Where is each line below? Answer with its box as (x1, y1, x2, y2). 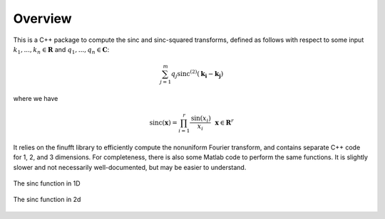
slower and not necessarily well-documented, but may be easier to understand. (13, 163, 247, 171)
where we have (13, 94, 58, 102)
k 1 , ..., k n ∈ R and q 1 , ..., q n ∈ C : (13, 45, 110, 55)
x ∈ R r (215, 117, 235, 127)
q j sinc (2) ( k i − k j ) (171, 68, 224, 80)
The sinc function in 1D (13, 178, 81, 188)
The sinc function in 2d (13, 196, 81, 204)
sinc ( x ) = (149, 118, 178, 127)
